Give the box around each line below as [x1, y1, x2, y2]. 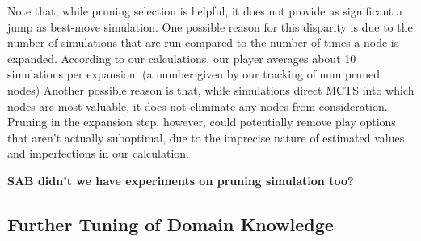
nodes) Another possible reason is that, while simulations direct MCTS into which [7, 81, 415, 98]
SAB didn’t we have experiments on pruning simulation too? [7, 171, 354, 188]
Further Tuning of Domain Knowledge [7, 211, 334, 236]
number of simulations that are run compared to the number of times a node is [7, 34, 399, 51]
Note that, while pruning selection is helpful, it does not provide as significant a [7, 2, 402, 19]
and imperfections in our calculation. [7, 145, 189, 162]
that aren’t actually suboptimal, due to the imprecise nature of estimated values [7, 129, 405, 146]
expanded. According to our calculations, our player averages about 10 [7, 49, 356, 66]
